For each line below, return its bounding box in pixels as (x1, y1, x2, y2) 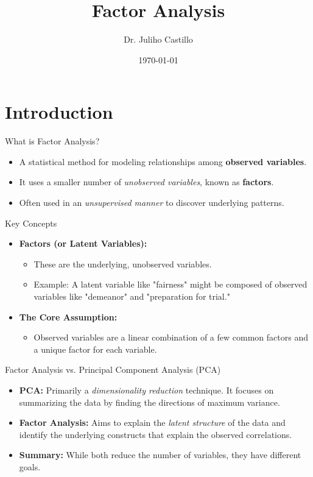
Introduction (5, 99, 113, 124)
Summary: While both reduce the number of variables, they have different (19, 448, 301, 461)
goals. (19, 460, 41, 473)
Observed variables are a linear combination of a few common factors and (33, 331, 308, 344)
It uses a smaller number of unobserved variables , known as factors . (19, 175, 274, 188)
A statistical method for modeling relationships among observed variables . (19, 155, 307, 168)
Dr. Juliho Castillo (124, 33, 193, 46)
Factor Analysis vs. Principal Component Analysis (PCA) (5, 363, 221, 376)
